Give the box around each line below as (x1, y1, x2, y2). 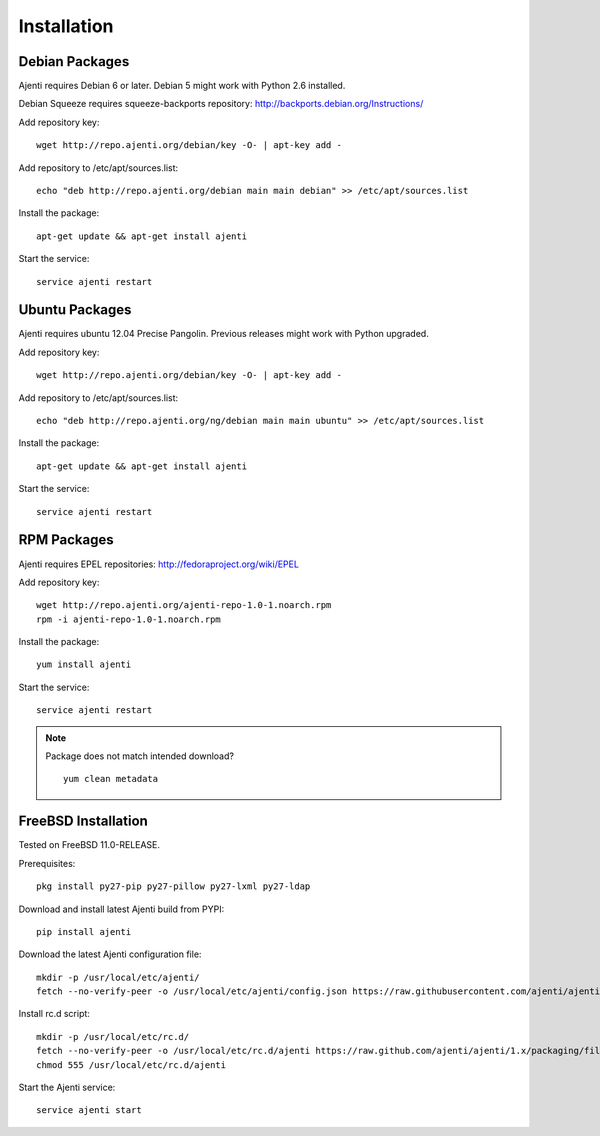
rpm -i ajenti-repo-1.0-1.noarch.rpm (36, 613, 222, 625)
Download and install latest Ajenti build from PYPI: (18, 903, 225, 915)
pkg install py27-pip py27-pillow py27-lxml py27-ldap (36, 881, 311, 892)
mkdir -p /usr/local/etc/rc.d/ (36, 1031, 190, 1042)
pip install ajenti (36, 926, 132, 937)
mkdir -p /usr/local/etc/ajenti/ (36, 971, 200, 983)
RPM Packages (18, 531, 114, 549)
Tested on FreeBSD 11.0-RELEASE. (18, 839, 160, 851)
